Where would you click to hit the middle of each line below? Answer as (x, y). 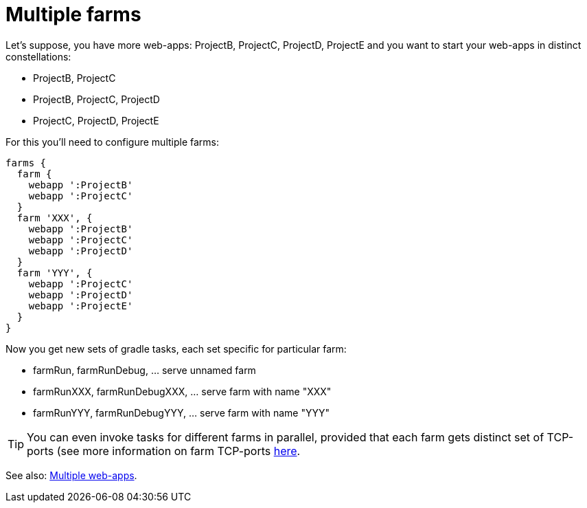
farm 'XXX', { (55, 218)
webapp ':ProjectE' (81, 306)
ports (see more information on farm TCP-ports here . (164, 451)
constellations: (38, 56)
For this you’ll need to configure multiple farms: (113, 142)
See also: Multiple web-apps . (71, 475)
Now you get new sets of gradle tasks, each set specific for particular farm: (176, 349)
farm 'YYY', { (55, 273)
